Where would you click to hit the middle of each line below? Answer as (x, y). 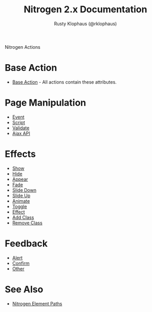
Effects (20, 154)
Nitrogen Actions (23, 47)
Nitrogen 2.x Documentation (85, 9)
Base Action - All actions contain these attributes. (64, 82)
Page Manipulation (46, 103)
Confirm (21, 263)
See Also (24, 289)
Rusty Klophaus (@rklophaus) (85, 24)
